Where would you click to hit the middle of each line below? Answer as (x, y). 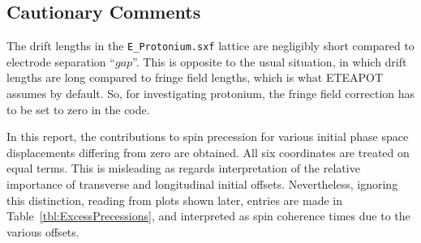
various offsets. (43, 231)
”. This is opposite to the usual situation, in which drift (270, 61)
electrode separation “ (61, 61)
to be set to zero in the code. (78, 109)
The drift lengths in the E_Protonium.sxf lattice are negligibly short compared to (210, 46)
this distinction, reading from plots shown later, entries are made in (174, 200)
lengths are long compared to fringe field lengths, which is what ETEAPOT (195, 77)
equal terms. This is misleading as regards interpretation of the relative (183, 168)
